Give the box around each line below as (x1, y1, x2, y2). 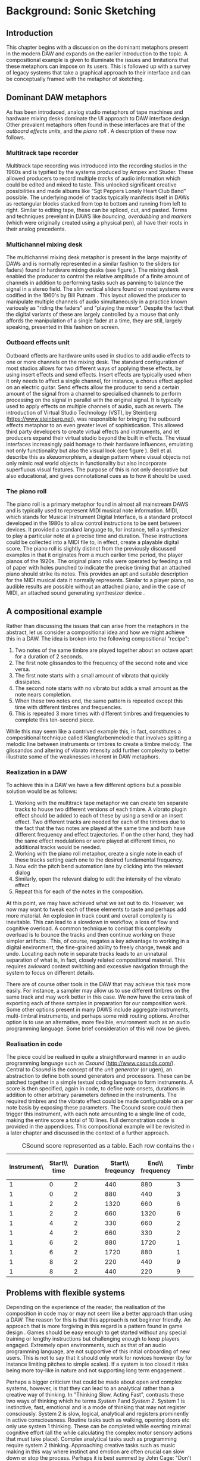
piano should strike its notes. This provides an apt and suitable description (6, 570, 189, 577)
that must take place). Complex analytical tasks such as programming (6, 1435, 177, 1443)
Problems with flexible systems (6, 1288, 125, 1298)
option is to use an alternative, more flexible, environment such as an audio (6, 1019, 190, 1026)
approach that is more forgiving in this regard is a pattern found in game (6, 1323, 183, 1330)
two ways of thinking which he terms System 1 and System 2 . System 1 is (6, 1397, 186, 1404)
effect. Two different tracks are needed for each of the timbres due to (14, 818, 186, 826)
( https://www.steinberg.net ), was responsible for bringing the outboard (6, 415, 180, 422)
